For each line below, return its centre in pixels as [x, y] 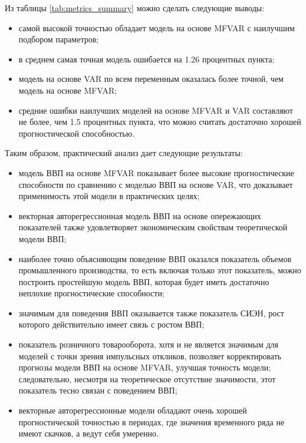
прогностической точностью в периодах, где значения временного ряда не [152, 421]
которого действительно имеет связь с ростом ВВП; [111, 324]
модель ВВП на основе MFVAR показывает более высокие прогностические [156, 172]
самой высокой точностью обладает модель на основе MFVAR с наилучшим [157, 27]
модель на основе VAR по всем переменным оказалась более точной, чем [151, 79]
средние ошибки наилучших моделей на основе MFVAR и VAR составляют [156, 110]
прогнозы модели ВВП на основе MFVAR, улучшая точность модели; [145, 367]
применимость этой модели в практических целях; [109, 196]
